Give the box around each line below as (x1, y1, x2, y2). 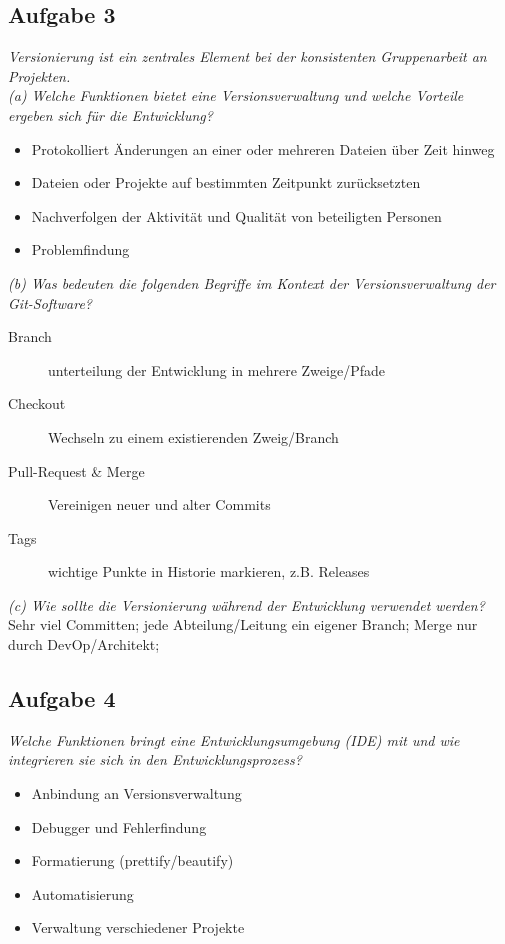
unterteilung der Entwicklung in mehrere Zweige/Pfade (48, 359, 385, 380)
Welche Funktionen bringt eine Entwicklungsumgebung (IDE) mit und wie (8, 729, 460, 750)
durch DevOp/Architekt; (8, 634, 160, 655)
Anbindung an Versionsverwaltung (31, 783, 242, 804)
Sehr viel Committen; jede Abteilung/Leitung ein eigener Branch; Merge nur (8, 614, 478, 635)
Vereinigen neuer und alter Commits (48, 494, 271, 515)
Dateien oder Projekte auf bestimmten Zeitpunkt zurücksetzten (31, 172, 421, 193)
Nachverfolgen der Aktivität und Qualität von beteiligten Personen (31, 205, 442, 226)
